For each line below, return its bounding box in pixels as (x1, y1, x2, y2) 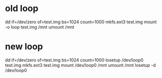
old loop (5, 3, 39, 14)
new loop (5, 41, 43, 52)
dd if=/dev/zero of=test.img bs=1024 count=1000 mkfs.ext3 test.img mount (5, 19, 157, 25)
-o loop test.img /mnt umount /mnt (5, 24, 75, 30)
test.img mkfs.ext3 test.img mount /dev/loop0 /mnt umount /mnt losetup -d (5, 62, 156, 68)
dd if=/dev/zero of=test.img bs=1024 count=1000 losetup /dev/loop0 (5, 57, 144, 63)
